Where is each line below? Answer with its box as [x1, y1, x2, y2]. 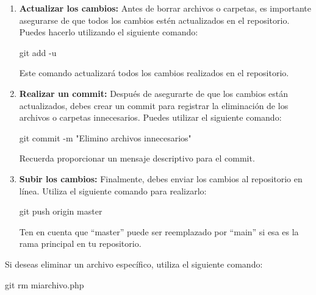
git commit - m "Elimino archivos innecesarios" [19, 131, 192, 144]
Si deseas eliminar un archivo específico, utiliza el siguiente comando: [5, 257, 263, 270]
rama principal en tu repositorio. [19, 237, 142, 250]
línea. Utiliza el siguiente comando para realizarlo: [19, 184, 207, 197]
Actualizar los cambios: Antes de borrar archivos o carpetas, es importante [19, 2, 311, 14]
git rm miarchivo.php [5, 278, 84, 291]
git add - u [19, 46, 57, 59]
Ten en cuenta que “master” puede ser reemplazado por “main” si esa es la [19, 225, 299, 238]
